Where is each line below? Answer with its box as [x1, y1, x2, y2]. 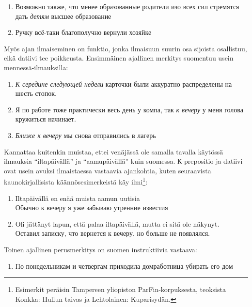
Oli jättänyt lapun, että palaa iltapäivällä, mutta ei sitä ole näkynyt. [15, 218, 220, 229]
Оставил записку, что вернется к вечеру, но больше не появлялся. [15, 228, 210, 238]
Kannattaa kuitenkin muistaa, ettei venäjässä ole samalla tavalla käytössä [4, 146, 223, 156]
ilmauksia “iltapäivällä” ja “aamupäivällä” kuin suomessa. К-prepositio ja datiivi [4, 156, 243, 166]
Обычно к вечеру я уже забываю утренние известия [15, 202, 168, 213]
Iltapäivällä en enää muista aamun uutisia [15, 193, 140, 203]
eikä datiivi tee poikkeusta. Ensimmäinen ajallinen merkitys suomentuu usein [4, 53, 234, 63]
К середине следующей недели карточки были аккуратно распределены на [15, 78, 232, 89]
